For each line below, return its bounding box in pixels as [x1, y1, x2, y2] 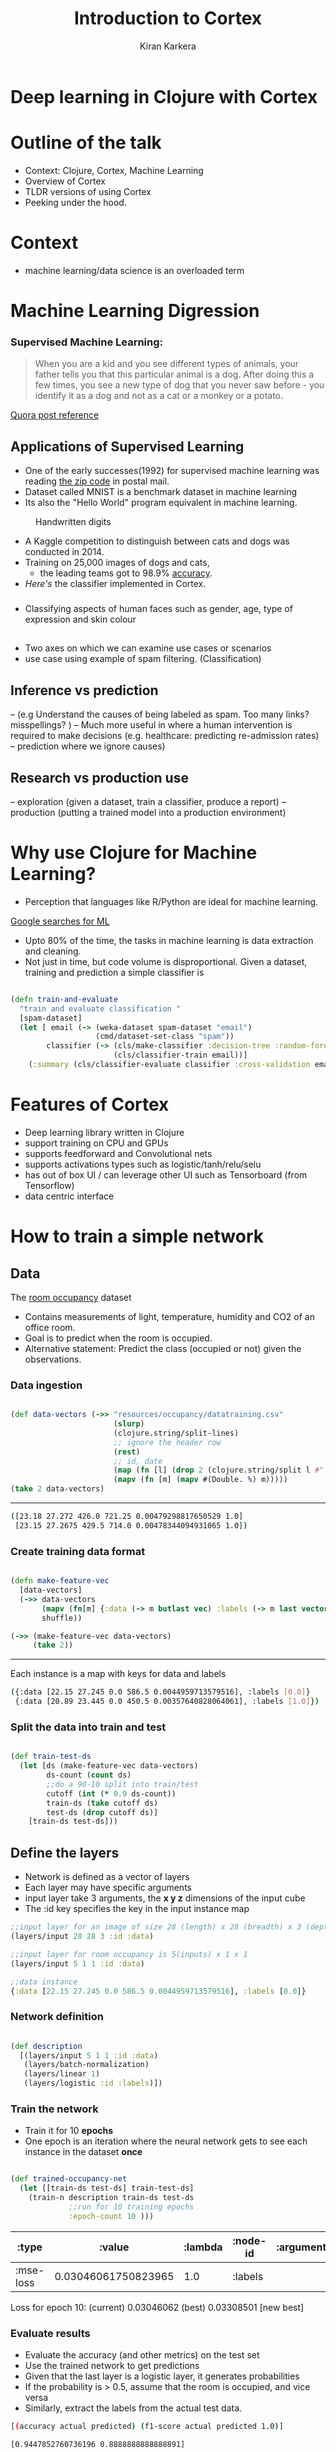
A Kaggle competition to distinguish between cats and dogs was [24, 535, 290, 547]
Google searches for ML [10, 915, 110, 927]
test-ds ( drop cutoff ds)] [46, 1807, 159, 1817]
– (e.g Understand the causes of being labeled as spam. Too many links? [10, 708, 310, 721]
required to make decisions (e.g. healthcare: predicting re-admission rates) [10, 730, 320, 742]
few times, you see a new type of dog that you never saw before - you [34, 379, 325, 391]
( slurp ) [113, 1419, 145, 1429]
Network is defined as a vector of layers [24, 1871, 190, 1883]
